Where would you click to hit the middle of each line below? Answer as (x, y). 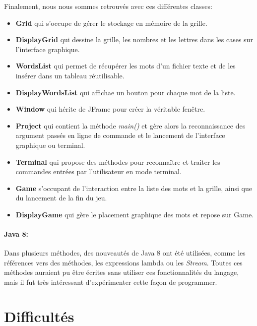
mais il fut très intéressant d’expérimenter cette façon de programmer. (111, 282)
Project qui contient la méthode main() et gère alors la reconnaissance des (130, 125)
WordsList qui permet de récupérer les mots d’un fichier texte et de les (126, 66)
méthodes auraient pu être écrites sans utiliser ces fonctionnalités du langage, (122, 272)
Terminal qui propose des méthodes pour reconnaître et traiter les (118, 162)
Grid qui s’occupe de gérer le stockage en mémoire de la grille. (111, 23)
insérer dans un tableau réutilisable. (70, 75)
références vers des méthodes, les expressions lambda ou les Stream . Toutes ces (123, 262)
